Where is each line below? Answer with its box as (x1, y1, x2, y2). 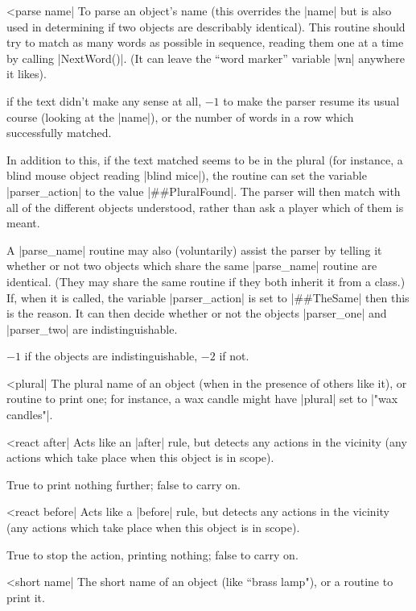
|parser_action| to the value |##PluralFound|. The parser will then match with (6, 182, 401, 199)
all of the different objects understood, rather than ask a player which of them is (6, 198, 404, 215)
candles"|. (6, 406, 53, 423)
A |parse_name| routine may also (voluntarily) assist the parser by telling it (6, 241, 382, 258)
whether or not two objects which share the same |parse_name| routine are (6, 257, 377, 274)
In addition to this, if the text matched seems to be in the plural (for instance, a (6, 151, 403, 168)
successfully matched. (6, 124, 112, 141)
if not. (219, 347, 249, 364)
